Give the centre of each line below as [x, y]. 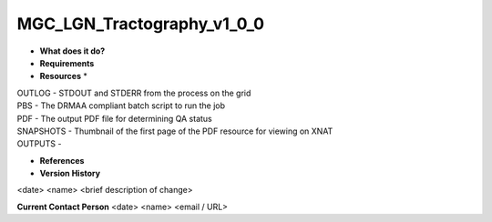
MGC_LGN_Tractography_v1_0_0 [140, 24]
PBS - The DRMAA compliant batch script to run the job [121, 106]
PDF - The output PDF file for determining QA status [115, 118]
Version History [70, 174]
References [62, 160]
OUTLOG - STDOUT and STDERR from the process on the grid [134, 93]
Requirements [67, 63]
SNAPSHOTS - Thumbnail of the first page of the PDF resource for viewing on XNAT [175, 131]
